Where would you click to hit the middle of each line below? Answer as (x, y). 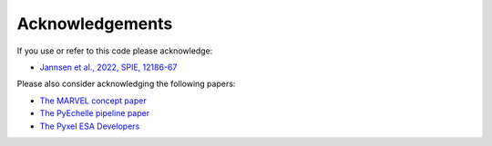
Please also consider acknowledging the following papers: (126, 84)
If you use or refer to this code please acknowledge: (115, 51)
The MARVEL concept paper (93, 101)
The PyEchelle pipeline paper (95, 113)
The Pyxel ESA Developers (90, 126)
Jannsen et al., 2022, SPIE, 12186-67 (108, 67)
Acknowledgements (95, 24)
